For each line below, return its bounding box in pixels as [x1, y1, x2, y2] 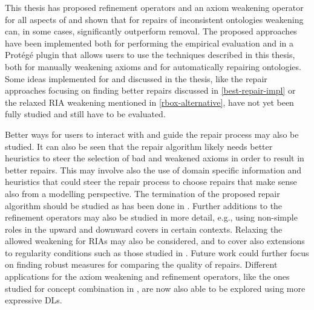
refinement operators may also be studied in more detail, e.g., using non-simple [5, 211, 298, 224]
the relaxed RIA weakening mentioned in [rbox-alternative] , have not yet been [5, 95, 294, 108]
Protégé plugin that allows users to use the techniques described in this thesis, [5, 48, 295, 61]
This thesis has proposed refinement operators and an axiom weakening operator [5, 1, 304, 13]
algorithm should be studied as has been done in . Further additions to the [5, 199, 283, 212]
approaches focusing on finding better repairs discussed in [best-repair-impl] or [5, 84, 296, 97]
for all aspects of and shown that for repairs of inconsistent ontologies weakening [5, 13, 304, 25]
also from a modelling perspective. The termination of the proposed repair [5, 187, 280, 199]
